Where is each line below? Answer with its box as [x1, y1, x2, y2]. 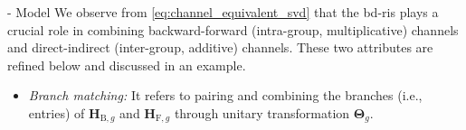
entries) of [28, 103, 85, 122]
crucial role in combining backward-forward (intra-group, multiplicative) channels [7, 20, 459, 39]
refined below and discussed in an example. [7, 55, 246, 74]
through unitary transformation [174, 103, 350, 122]
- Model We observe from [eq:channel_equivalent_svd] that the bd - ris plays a [7, 3, 439, 21]
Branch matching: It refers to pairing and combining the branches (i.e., [28, 86, 423, 105]
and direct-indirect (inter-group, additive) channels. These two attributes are [7, 38, 433, 57]
